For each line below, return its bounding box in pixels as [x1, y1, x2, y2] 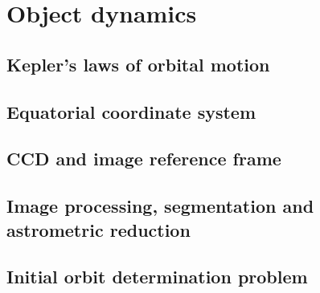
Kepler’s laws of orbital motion [6, 51, 270, 76]
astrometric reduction [6, 217, 191, 242]
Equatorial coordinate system [6, 99, 256, 124]
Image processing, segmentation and [6, 193, 314, 218]
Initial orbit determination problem [6, 264, 308, 289]
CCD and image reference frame [6, 146, 281, 171]
